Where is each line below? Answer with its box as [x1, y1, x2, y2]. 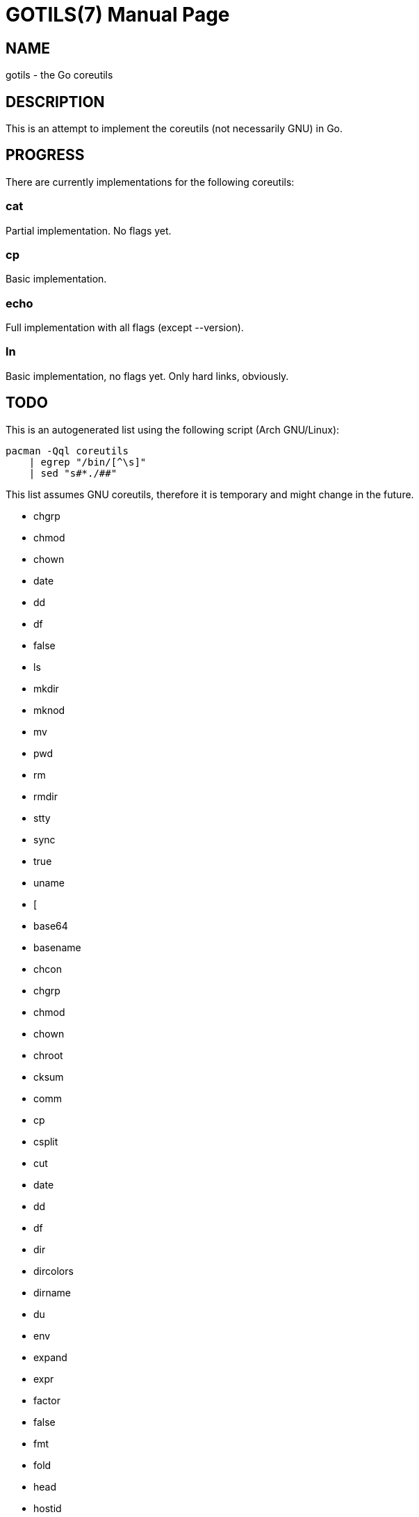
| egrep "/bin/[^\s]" [28, 456, 147, 468]
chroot [33, 1049, 63, 1061]
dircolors [33, 1264, 74, 1277]
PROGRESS [6, 146, 85, 164]
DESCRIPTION [6, 93, 105, 111]
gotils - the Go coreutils [6, 69, 113, 81]
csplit [33, 1135, 58, 1147]
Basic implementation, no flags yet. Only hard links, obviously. [6, 370, 289, 382]
